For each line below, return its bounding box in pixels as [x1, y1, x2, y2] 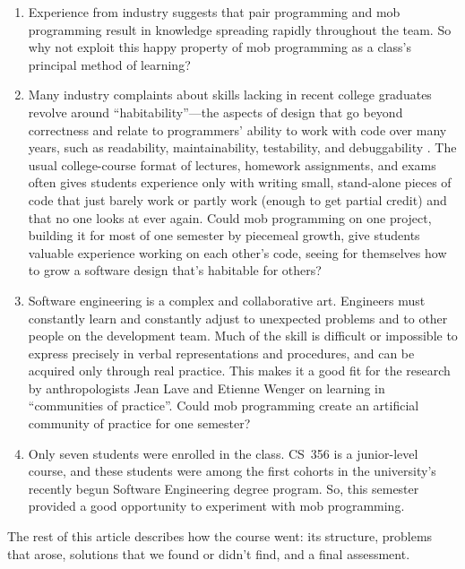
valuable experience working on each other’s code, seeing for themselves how [28, 243, 447, 262]
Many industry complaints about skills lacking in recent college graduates [28, 85, 432, 104]
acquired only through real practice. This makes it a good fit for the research [28, 361, 451, 380]
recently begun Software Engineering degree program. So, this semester [28, 478, 419, 497]
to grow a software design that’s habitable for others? [28, 261, 322, 280]
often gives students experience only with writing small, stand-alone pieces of [28, 173, 452, 192]
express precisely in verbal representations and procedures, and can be [28, 343, 415, 362]
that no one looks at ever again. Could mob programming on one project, [28, 208, 432, 227]
